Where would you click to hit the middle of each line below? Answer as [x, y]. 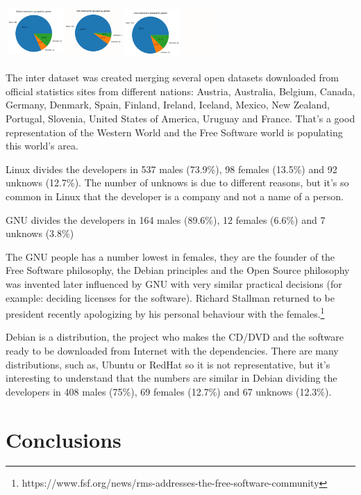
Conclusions [64, 439]
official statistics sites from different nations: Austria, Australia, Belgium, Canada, [180, 91]
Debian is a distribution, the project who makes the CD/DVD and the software [175, 337]
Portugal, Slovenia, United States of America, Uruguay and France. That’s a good [180, 118]
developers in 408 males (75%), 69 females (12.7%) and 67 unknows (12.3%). [169, 391]
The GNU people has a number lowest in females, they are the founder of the [170, 256]
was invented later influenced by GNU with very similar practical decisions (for [174, 283]
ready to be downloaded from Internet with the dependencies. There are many [172, 350]
